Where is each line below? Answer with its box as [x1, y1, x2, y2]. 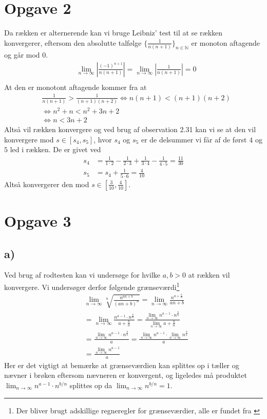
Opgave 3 [4, 210, 71, 231]
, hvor [93, 134, 112, 144]
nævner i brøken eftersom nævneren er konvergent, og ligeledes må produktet [4, 370, 247, 380]
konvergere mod [4, 134, 54, 144]
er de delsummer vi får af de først [141, 134, 247, 144]
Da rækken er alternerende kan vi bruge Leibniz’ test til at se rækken [4, 27, 223, 38]
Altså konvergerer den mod [4, 178, 89, 189]
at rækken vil [188, 269, 230, 280]
